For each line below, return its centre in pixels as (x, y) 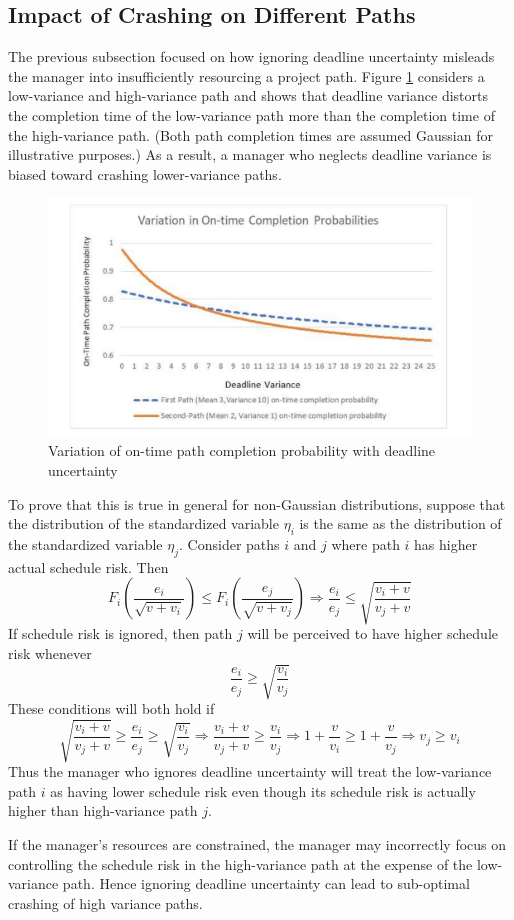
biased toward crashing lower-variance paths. (145, 173)
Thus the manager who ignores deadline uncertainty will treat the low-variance (250, 771)
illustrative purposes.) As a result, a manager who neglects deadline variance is (250, 154)
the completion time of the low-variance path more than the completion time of (251, 114)
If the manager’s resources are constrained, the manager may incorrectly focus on (257, 844)
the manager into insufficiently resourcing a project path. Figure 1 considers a (246, 75)
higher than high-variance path (103, 810)
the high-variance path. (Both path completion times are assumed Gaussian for (250, 134)
